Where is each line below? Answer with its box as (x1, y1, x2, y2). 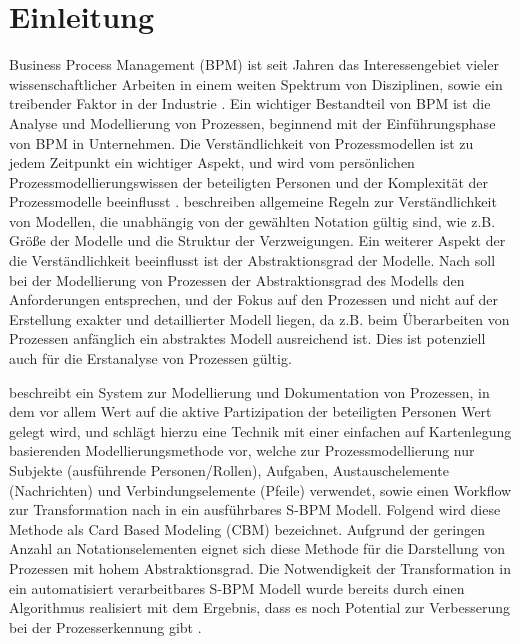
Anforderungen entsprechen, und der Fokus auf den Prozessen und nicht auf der (9, 289, 499, 310)
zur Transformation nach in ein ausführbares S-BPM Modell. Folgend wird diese (9, 499, 501, 520)
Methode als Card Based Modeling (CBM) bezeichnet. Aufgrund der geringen (9, 518, 485, 539)
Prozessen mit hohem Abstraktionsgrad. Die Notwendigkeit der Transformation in (9, 557, 511, 578)
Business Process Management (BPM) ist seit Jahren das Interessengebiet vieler (9, 54, 499, 75)
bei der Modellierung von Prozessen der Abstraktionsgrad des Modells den (9, 269, 465, 290)
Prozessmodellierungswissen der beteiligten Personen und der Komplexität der (9, 171, 489, 192)
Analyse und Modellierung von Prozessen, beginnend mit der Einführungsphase (9, 112, 496, 133)
